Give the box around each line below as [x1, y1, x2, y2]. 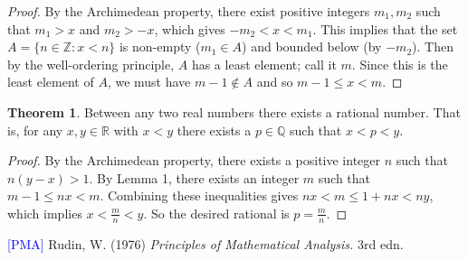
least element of [7, 72, 94, 91]
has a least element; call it [191, 54, 337, 73]
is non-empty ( [119, 37, 201, 56]
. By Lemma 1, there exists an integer [89, 168, 300, 187]
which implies [7, 203, 82, 222]
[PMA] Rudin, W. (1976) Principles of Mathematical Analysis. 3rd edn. [7, 234, 404, 253]
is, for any [7, 120, 63, 139]
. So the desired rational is [143, 203, 290, 222]
